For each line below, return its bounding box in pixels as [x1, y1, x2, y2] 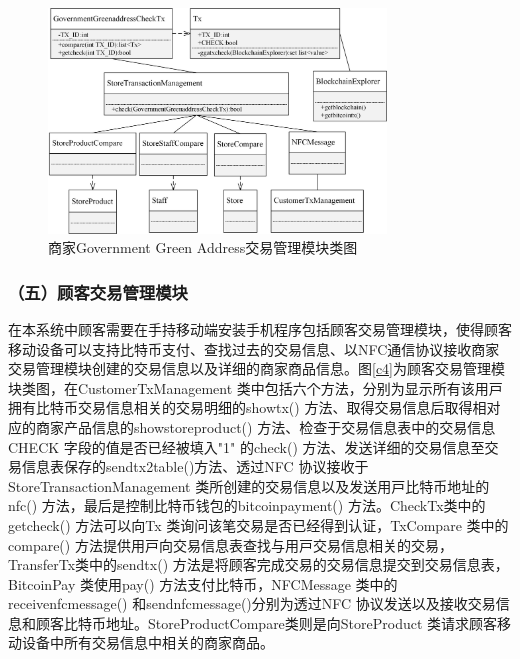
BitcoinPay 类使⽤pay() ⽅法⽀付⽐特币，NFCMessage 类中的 [8, 573, 398, 594]
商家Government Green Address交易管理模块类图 [48, 237, 358, 258]
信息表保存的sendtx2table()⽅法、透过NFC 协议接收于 [21, 456, 369, 477]
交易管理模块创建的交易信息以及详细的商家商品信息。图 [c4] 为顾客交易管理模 [8, 358, 505, 379]
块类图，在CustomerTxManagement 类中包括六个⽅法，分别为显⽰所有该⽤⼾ [8, 377, 503, 398]
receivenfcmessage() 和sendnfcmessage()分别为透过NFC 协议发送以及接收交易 [8, 593, 496, 614]
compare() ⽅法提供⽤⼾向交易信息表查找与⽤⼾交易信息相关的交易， [8, 534, 453, 555]
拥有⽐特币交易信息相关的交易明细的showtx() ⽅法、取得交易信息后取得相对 [8, 397, 501, 418]
